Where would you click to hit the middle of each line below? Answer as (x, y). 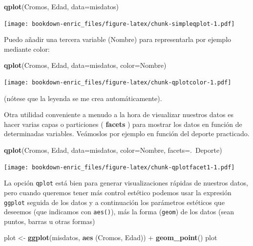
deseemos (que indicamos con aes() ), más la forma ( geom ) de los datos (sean (119, 212)
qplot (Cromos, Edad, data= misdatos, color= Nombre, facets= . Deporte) (113, 150)
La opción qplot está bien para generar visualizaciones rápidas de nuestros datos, (126, 183)
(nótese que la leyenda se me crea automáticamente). (83, 98)
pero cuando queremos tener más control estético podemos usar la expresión (118, 192)
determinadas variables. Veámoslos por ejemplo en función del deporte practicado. (127, 133)
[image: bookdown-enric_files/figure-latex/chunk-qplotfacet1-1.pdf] (119, 167)
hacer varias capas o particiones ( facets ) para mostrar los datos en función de (123, 124)
